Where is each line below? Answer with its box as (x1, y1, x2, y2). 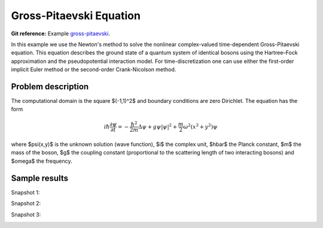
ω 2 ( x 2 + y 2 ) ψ (183, 122, 218, 130)
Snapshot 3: (11, 211, 41, 218)
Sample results (11, 173, 69, 183)
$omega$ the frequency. (11, 157, 72, 165)
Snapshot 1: (11, 189, 40, 196)
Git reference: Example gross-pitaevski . (11, 30, 110, 37)
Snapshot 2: (11, 200, 41, 207)
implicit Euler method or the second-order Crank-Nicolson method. (11, 66, 176, 73)
